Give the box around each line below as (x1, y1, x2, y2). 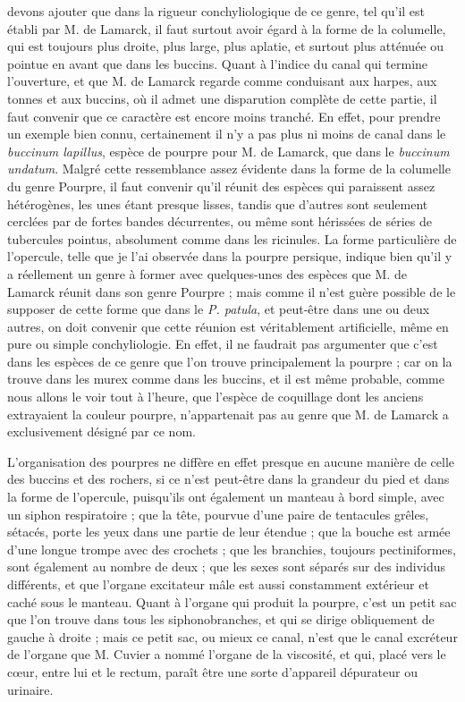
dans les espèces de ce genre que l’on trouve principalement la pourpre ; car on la (7, 351, 452, 370)
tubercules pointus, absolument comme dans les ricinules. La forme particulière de (7, 229, 457, 248)
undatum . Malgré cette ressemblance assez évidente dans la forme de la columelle (7, 159, 451, 178)
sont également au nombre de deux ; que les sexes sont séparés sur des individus (7, 557, 446, 576)
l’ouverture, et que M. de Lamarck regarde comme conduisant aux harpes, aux (7, 72, 437, 90)
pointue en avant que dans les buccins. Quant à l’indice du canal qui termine (7, 54, 428, 72)
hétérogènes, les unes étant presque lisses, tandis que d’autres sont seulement (7, 194, 428, 213)
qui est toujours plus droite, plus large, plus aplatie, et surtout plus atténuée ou (7, 37, 444, 55)
